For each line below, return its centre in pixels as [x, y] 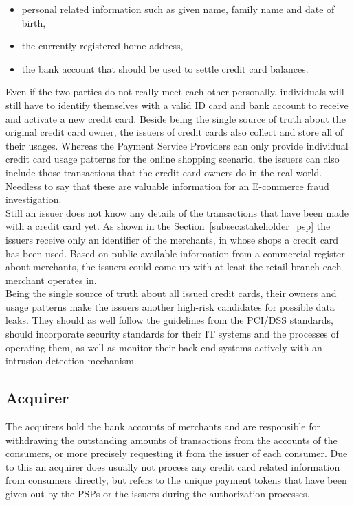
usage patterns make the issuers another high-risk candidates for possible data [170, 306]
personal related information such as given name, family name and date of [178, 9]
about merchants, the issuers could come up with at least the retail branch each [174, 267]
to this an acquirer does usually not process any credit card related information [173, 466]
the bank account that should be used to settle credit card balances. [165, 68]
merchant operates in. [51, 280]
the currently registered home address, [102, 46]
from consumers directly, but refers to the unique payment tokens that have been [176, 480]
